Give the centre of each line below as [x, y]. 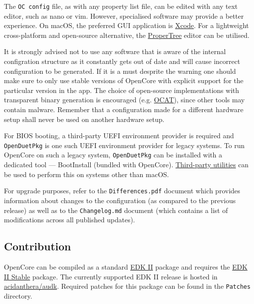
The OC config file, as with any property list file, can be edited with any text [121, 6]
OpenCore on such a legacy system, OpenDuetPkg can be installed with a [113, 155]
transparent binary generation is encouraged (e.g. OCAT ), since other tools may [124, 100]
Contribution [38, 246]
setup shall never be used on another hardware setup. [84, 119]
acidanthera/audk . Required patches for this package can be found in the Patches [127, 286]
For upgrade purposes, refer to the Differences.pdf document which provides [122, 191]
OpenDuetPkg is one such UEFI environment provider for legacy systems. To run [124, 145]
